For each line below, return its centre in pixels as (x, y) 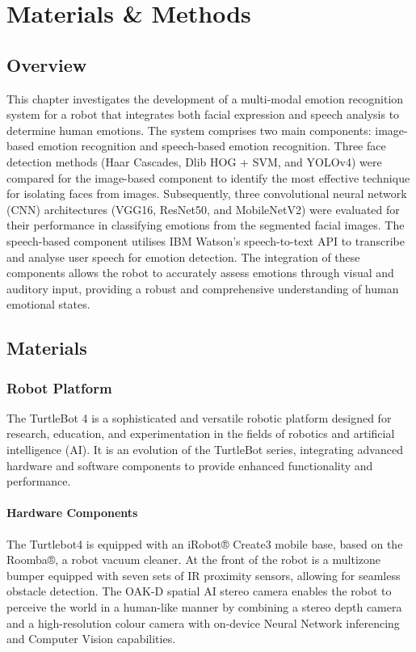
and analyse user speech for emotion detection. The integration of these (183, 257)
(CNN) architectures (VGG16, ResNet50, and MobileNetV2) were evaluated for (203, 209)
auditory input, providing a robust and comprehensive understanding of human (203, 288)
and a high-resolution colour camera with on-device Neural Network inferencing (203, 623)
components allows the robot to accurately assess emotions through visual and (200, 273)
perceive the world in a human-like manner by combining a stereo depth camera (204, 607)
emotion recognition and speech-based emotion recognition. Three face (212, 146)
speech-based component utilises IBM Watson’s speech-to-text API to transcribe (206, 240)
